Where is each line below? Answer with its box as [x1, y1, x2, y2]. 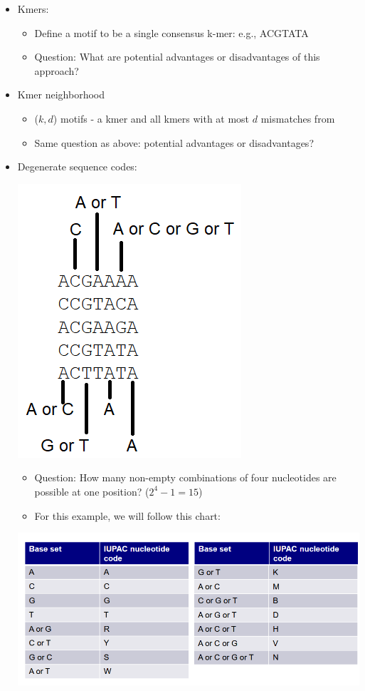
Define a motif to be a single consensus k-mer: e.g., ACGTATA [34, 25, 309, 40]
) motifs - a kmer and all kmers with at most [53, 111, 250, 126]
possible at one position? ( [34, 483, 149, 498]
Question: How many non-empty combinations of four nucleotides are [34, 470, 337, 485]
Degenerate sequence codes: [17, 159, 137, 174]
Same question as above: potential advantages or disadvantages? [34, 135, 314, 150]
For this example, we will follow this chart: [34, 508, 221, 523]
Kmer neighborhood [17, 87, 105, 102]
